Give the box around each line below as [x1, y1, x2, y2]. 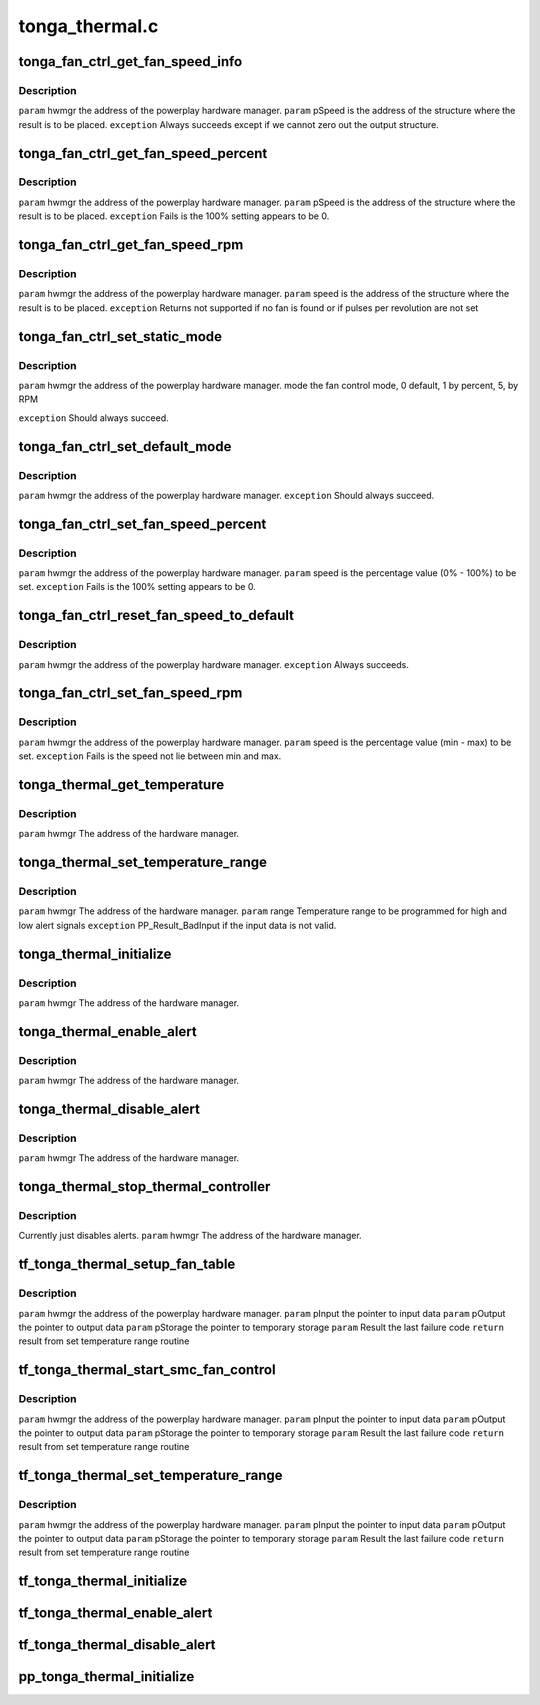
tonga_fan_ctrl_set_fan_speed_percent [18, 515, 267, 532]
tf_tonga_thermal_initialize [18, 1573, 188, 1590]
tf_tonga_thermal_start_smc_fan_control [18, 1361, 276, 1379]
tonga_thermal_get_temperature [18, 776, 225, 793]
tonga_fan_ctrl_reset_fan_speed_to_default [18, 607, 295, 624]
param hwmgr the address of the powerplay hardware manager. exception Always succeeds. [18, 658, 409, 670]
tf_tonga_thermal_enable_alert [18, 1605, 213, 1622]
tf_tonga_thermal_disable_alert [18, 1636, 216, 1654]
